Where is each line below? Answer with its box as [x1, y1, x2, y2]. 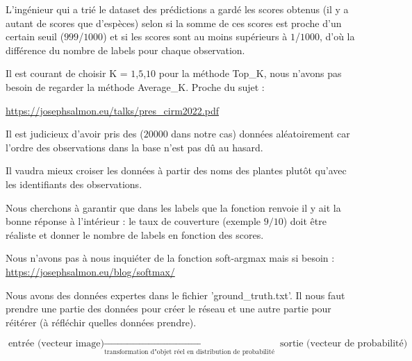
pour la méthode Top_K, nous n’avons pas [158, 66, 342, 81]
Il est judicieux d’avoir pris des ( [6, 126, 144, 141]
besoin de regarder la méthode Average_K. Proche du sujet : [6, 79, 265, 94]
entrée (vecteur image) [8, 339, 104, 349]
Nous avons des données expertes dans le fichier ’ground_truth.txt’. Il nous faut [6, 287, 345, 302]
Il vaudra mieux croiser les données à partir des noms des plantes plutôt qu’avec [6, 163, 347, 178]
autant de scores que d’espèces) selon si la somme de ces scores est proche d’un [6, 15, 342, 30]
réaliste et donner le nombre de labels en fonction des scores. [6, 227, 264, 242]
